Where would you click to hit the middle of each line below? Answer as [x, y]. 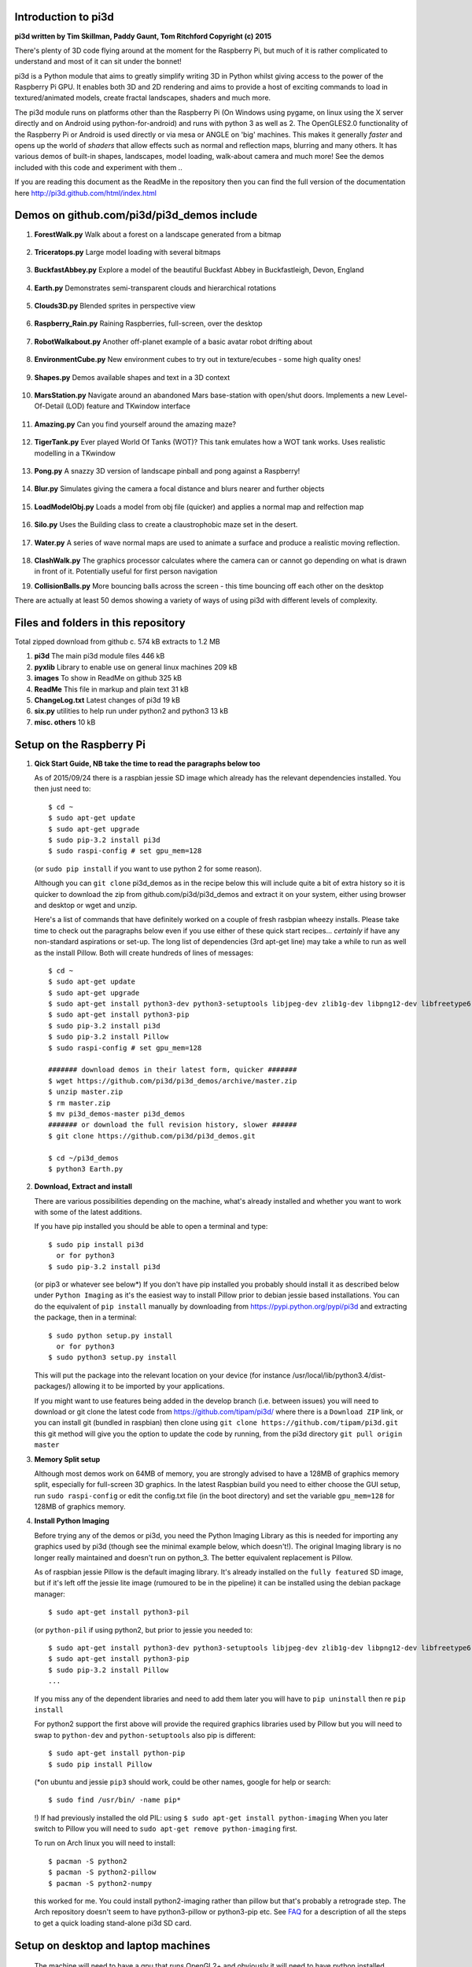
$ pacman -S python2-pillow [102, 1872]
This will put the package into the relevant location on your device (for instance [162, 1375]
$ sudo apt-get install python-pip [117, 1753]
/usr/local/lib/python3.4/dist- [339, 1375]
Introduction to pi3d [64, 17]
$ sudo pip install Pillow [100, 1764]
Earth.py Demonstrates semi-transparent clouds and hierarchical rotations [155, 288]
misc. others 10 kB [65, 722]
